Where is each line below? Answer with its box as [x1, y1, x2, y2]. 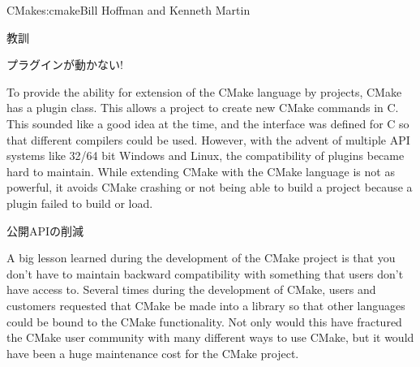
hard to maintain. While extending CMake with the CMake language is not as [6, 162, 395, 179]
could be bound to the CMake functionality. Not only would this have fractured [6, 313, 402, 330]
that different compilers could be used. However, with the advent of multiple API [6, 131, 410, 148]
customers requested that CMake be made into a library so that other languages [6, 296, 405, 313]
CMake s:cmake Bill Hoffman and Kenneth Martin [6, 2, 251, 18]
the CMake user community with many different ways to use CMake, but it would [6, 329, 414, 346]
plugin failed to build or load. [6, 194, 153, 211]
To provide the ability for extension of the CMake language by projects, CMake [6, 83, 402, 100]
